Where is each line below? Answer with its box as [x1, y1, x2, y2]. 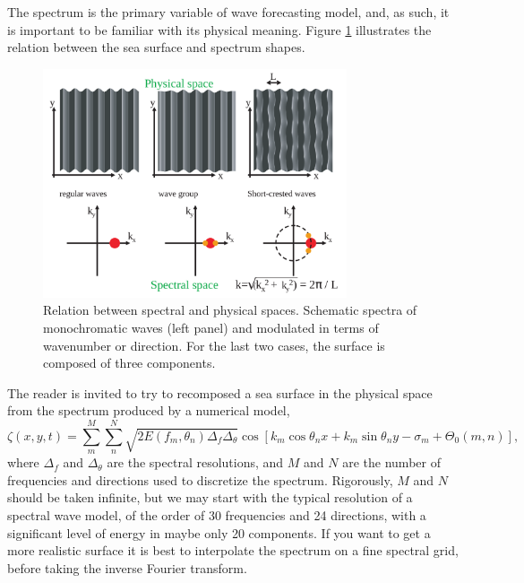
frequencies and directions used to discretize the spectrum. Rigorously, [7, 470, 393, 489]
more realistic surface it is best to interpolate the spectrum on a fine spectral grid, [7, 541, 459, 560]
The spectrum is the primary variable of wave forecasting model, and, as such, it [7, 3, 450, 21]
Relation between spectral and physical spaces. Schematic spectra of [43, 300, 417, 319]
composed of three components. [43, 353, 216, 372]
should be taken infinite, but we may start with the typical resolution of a [7, 488, 413, 507]
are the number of [342, 453, 441, 472]
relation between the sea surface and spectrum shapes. [7, 38, 305, 57]
